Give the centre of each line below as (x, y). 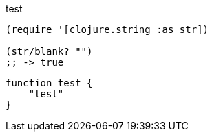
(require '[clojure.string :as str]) (107, 29)
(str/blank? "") (49, 51)
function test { (49, 83)
